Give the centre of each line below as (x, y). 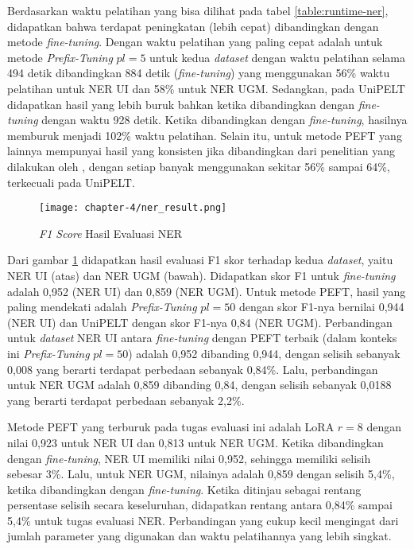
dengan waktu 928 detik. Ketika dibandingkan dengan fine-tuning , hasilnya (224, 120)
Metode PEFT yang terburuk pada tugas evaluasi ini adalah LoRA (171, 427)
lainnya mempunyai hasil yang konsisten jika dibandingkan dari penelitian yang (201, 151)
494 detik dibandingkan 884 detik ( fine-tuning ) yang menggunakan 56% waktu (199, 73)
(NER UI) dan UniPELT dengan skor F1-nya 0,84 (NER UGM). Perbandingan (200, 322)
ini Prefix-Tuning (48, 353)
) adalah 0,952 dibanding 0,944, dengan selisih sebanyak (264, 353)
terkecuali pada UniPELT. (71, 182)
